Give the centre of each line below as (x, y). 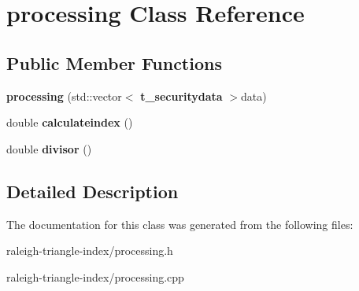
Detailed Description (93, 191)
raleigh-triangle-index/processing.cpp (95, 276)
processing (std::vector (64, 96)
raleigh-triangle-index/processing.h (90, 250)
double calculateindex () (70, 122)
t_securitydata (181, 96)
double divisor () (49, 148)
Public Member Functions (114, 63)
